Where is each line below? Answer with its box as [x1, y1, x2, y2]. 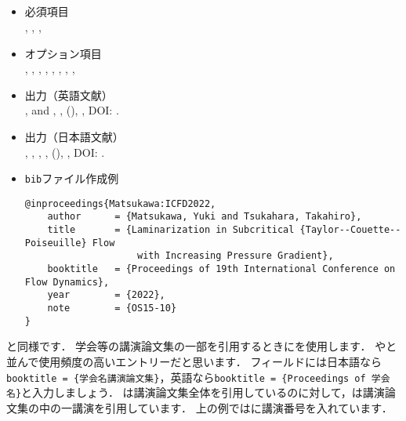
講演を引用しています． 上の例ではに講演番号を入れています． [71, 399, 393, 416]
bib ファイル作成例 [24, 170, 119, 187]
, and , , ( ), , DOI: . [24, 102, 119, 118]
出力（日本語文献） [24, 128, 124, 144]
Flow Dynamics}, [24, 276, 110, 288]
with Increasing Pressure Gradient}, [136, 250, 334, 262]
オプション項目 [24, 45, 102, 61]
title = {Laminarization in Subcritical [47, 224, 295, 236]
